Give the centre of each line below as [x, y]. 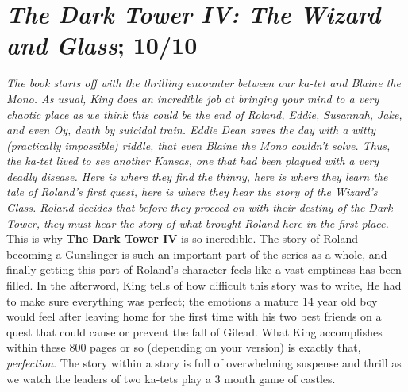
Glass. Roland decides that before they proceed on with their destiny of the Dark [200, 208]
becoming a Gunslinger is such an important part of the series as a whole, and [197, 254]
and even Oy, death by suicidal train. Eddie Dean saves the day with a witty [191, 130]
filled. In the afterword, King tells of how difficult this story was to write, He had [204, 285]
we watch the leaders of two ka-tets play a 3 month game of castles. [171, 378]
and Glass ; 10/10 [102, 45]
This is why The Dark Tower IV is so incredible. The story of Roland [183, 238]
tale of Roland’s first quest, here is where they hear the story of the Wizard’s [192, 192]
